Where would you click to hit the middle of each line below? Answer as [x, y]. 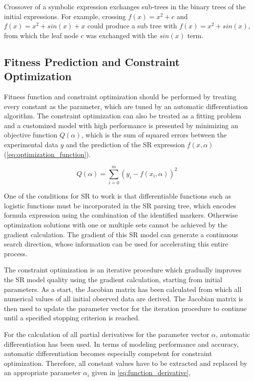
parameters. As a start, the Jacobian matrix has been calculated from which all [123, 289]
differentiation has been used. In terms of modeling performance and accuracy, [121, 344]
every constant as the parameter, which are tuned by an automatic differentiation [126, 106]
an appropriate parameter [42, 372]
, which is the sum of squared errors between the [154, 135]
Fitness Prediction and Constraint [92, 61]
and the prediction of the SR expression [126, 144]
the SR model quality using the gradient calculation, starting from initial [113, 279]
